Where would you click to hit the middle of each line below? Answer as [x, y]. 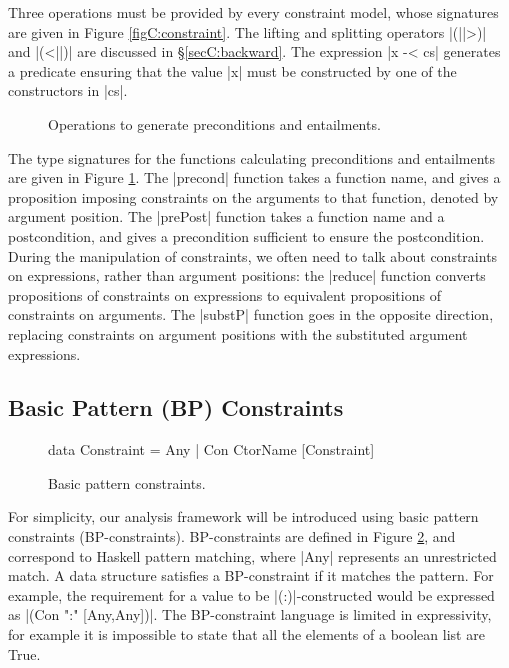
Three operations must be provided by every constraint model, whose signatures [253, 12]
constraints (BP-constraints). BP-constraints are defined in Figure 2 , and [232, 536]
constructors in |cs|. [68, 90]
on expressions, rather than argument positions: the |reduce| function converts [247, 275]
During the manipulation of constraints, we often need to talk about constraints [253, 255]
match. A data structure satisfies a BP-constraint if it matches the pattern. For [251, 575]
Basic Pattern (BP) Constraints [176, 407]
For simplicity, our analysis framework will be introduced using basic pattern [243, 516]
